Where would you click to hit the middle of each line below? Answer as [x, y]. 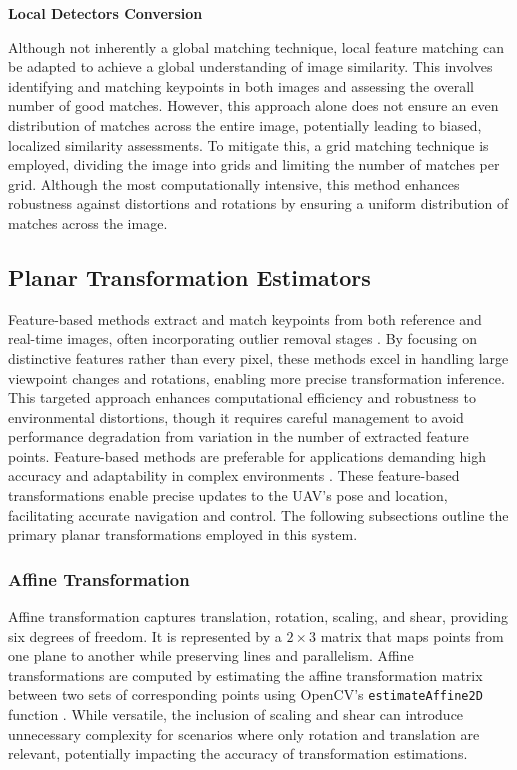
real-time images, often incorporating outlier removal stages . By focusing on [242, 338]
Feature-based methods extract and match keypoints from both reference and [245, 318]
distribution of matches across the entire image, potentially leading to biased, [245, 124]
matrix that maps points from [412, 635]
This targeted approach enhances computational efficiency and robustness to [242, 397]
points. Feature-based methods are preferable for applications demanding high [247, 455]
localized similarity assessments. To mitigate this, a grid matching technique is [248, 144]
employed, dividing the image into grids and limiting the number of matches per [254, 164]
